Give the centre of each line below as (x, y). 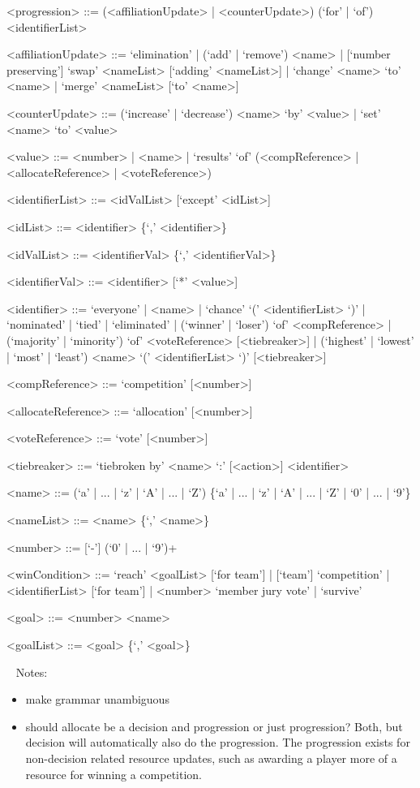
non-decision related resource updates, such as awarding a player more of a (211, 758)
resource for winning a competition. (114, 774)
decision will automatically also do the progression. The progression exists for (218, 742)
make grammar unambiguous (97, 699)
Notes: (32, 672)
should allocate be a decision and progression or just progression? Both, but (214, 726)
